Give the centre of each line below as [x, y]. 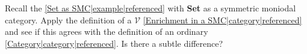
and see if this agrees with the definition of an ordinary [107, 31]
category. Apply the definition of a [68, 19]
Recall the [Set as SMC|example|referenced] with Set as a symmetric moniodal [150, 8]
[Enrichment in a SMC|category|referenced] [222, 19]
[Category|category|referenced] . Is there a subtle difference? [114, 43]
